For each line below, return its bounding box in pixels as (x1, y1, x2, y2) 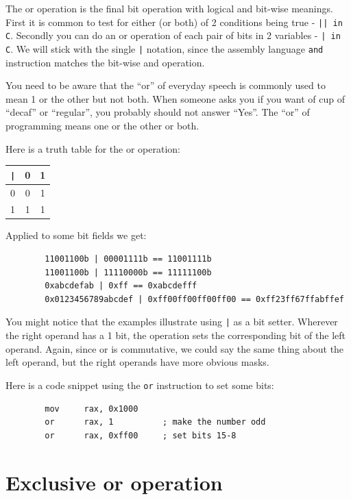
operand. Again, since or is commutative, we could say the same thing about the (5, 341, 344, 355)
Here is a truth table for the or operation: (5, 141, 181, 155)
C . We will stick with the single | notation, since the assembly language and (5, 41, 324, 55)
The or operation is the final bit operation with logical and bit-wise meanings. (5, 1, 333, 15)
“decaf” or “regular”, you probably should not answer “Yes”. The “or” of (5, 105, 310, 119)
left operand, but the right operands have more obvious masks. (5, 355, 269, 369)
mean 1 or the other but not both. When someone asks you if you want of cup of (5, 91, 345, 105)
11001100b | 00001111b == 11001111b (45, 254, 212, 264)
